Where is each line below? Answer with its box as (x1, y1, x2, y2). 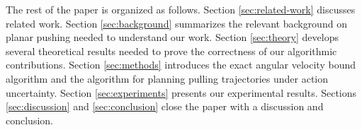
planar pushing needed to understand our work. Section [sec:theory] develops (6, 30, 339, 45)
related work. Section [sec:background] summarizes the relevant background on (6, 16, 347, 30)
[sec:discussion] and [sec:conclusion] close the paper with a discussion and (6, 99, 324, 114)
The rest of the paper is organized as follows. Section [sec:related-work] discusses (6, 2, 356, 16)
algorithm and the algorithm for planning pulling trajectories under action (6, 71, 329, 85)
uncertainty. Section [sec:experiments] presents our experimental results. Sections (6, 85, 357, 100)
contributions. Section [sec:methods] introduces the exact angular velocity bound (6, 57, 356, 72)
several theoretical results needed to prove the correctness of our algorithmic (6, 43, 337, 58)
